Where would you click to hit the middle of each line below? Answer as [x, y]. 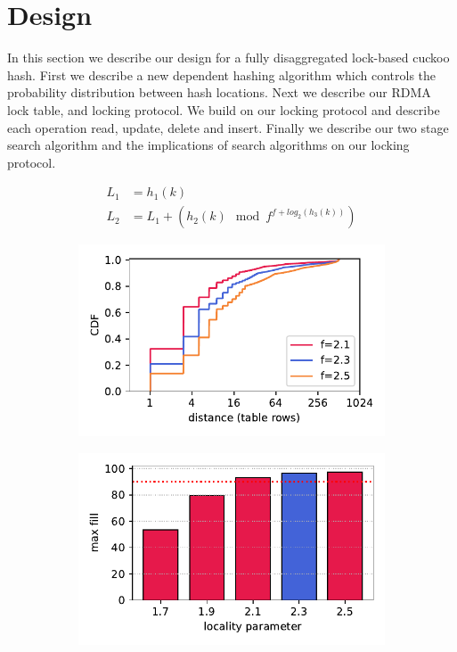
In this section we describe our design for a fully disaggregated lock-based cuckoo [228, 58]
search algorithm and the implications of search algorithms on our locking [208, 145]
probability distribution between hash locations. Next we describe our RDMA [219, 92]
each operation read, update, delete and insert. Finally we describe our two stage [228, 127]
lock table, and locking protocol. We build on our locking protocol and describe [224, 109]
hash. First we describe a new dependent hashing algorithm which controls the [222, 74]
